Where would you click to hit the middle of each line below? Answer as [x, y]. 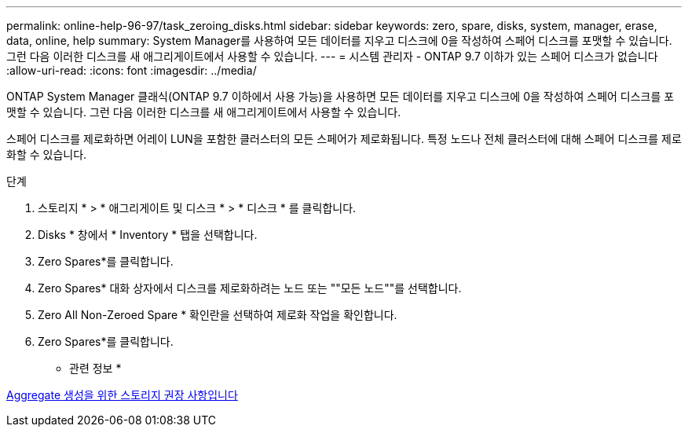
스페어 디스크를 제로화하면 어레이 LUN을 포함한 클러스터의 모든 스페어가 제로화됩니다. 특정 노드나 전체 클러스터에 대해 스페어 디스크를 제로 [344, 139]
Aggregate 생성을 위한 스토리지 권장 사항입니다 [122, 395]
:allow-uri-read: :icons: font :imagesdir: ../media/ [132, 70]
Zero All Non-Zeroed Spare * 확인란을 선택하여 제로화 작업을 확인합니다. [218, 315]
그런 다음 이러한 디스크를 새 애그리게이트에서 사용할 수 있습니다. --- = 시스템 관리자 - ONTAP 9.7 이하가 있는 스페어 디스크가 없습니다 [332, 56]
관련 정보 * [95, 368]
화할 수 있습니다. [47, 154]
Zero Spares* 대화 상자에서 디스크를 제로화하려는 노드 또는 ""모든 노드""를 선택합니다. [250, 288]
